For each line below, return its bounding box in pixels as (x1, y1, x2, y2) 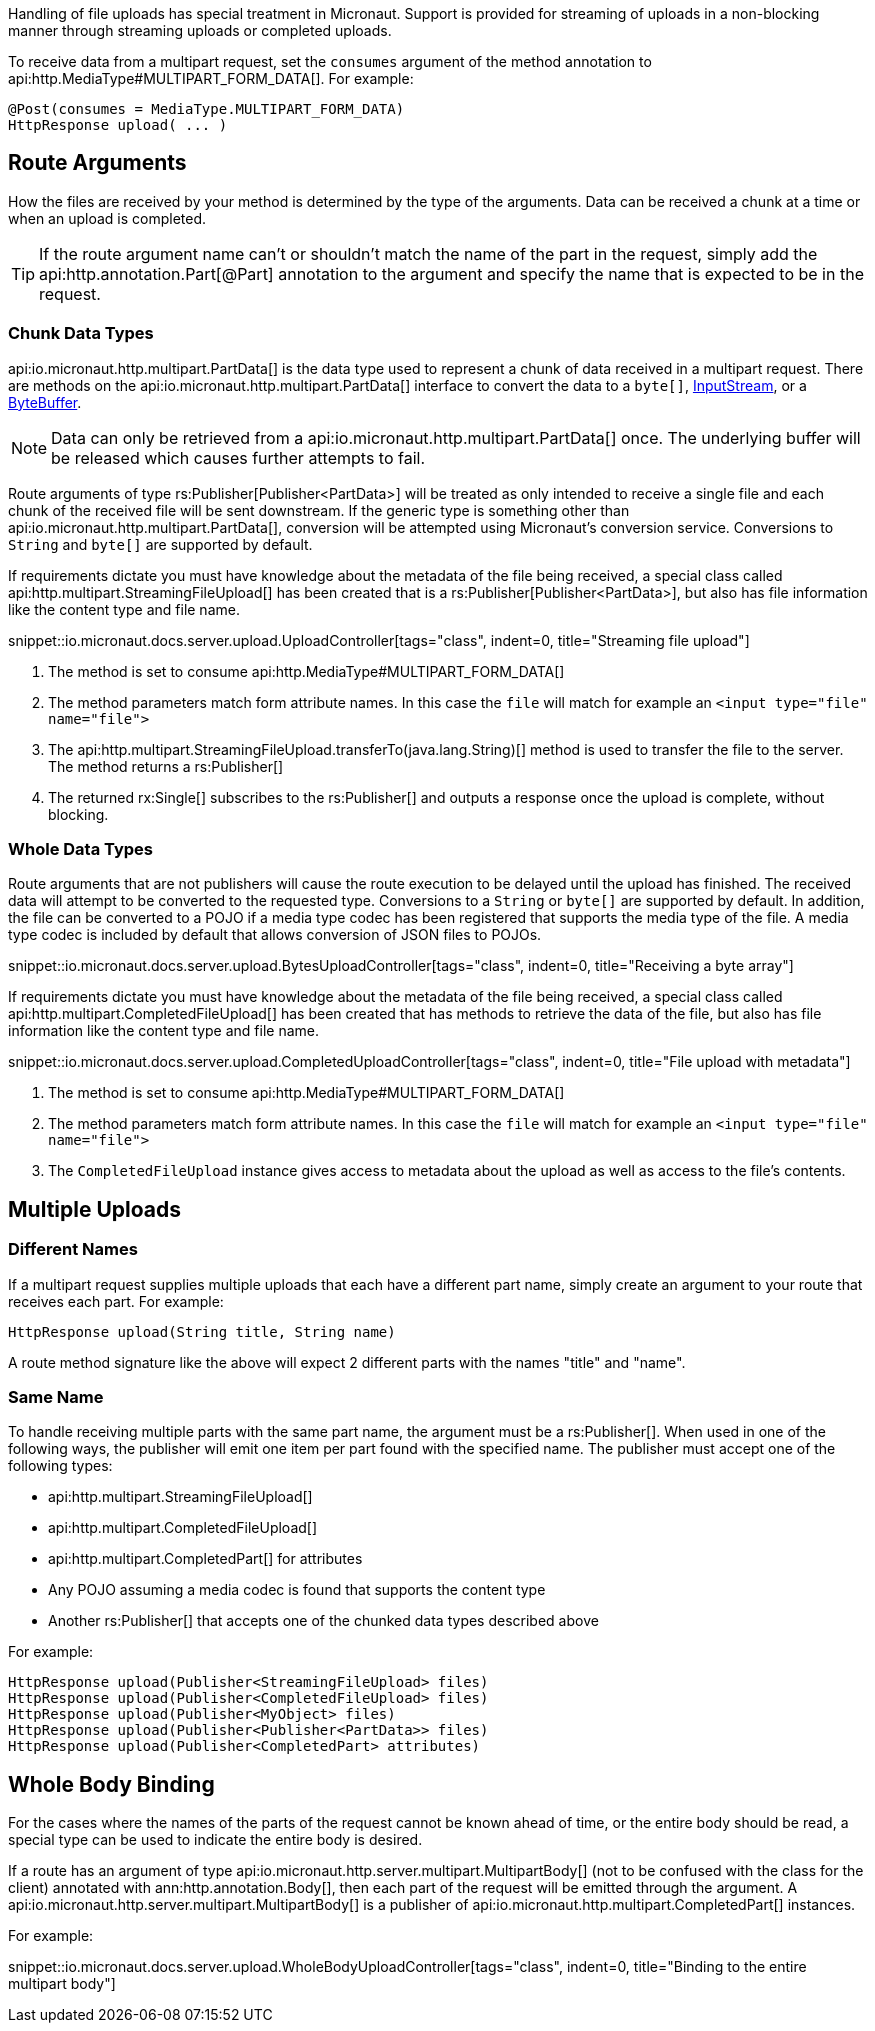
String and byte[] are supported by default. (8, 535, 313, 553)
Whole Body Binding (8, 1771, 215, 1797)
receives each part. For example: (8, 1292, 224, 1310)
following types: (8, 1457, 113, 1475)
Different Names (8, 1239, 138, 1260)
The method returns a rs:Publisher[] (48, 757, 284, 775)
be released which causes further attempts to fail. (51, 447, 426, 468)
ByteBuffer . (8, 393, 82, 411)
